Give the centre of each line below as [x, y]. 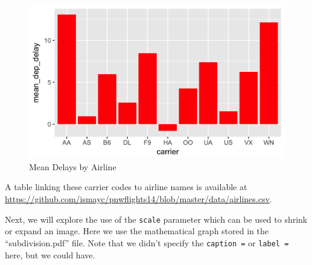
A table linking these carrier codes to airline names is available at [126, 187]
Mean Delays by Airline [73, 166]
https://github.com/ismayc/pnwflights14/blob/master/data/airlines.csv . [138, 199]
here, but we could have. [50, 254]
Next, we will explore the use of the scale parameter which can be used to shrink [156, 219]
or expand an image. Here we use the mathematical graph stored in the [137, 231]
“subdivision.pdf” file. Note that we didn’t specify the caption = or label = [147, 242]
